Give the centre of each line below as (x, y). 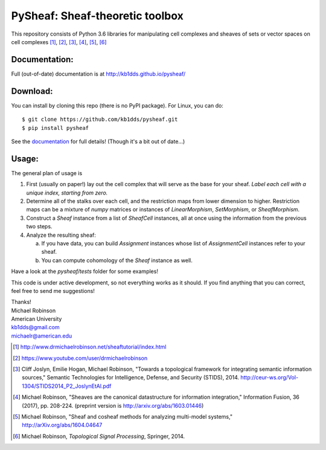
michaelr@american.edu (42, 336)
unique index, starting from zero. (67, 193)
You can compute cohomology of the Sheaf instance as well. (117, 260)
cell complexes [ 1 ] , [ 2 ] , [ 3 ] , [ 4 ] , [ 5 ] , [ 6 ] (59, 42)
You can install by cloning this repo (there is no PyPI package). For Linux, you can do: (117, 105)
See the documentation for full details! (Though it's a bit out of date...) (98, 141)
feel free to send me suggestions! (53, 291)
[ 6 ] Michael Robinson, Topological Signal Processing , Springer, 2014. (99, 436)
